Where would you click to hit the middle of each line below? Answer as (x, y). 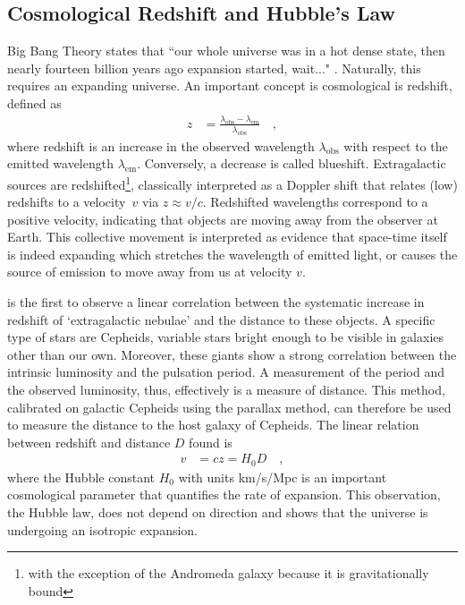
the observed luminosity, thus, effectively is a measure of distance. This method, (226, 390)
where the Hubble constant (81, 477)
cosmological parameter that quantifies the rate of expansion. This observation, (224, 494)
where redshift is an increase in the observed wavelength (161, 145)
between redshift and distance (89, 442)
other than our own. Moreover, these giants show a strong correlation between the (232, 354)
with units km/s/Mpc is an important (283, 477)
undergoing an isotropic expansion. (102, 529)
